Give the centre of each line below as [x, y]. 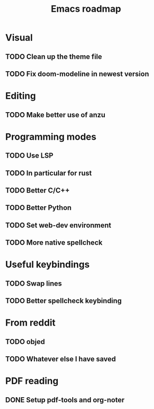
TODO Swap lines [34, 283]
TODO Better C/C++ [38, 190]
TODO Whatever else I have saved [61, 359]
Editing [21, 96]
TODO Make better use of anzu [56, 115]
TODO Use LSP [29, 156]
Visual [19, 38]
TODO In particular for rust [49, 173]
